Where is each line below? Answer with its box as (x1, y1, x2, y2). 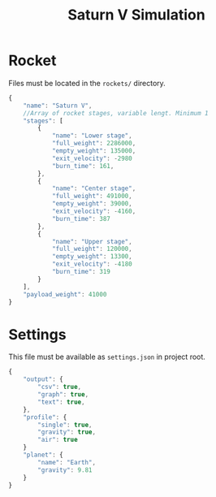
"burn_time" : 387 (51, 214, 111, 223)
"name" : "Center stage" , (51, 184, 136, 192)
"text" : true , (37, 398, 85, 406)
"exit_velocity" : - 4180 (51, 260, 132, 269)
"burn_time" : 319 (51, 268, 111, 276)
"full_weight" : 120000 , (51, 245, 132, 253)
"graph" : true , (37, 391, 89, 399)
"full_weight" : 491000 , (51, 192, 132, 201)
